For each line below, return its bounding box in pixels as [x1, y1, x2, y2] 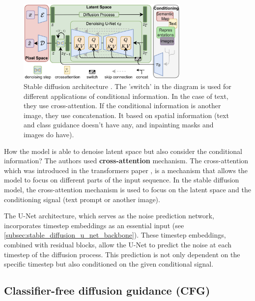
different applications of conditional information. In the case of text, [24, 90, 228, 101]
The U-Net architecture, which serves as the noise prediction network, [4, 211, 214, 221]
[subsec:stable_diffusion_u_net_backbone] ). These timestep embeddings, [4, 230, 226, 240]
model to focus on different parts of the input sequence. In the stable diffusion [4, 175, 239, 185]
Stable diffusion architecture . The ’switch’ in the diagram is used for [24, 81, 231, 91]
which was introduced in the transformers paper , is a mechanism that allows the [4, 165, 248, 175]
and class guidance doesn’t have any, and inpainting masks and [24, 120, 214, 130]
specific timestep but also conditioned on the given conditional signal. [4, 259, 214, 269]
